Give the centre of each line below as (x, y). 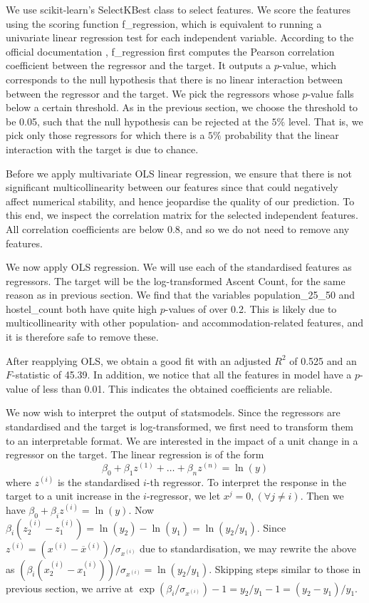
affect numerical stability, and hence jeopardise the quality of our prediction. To (180, 201)
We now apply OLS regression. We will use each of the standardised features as (179, 267)
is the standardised (99, 481)
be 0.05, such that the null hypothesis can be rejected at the (137, 121)
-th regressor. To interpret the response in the (246, 481)
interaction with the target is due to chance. (102, 149)
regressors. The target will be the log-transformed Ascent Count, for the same (176, 280)
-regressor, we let (183, 496)
